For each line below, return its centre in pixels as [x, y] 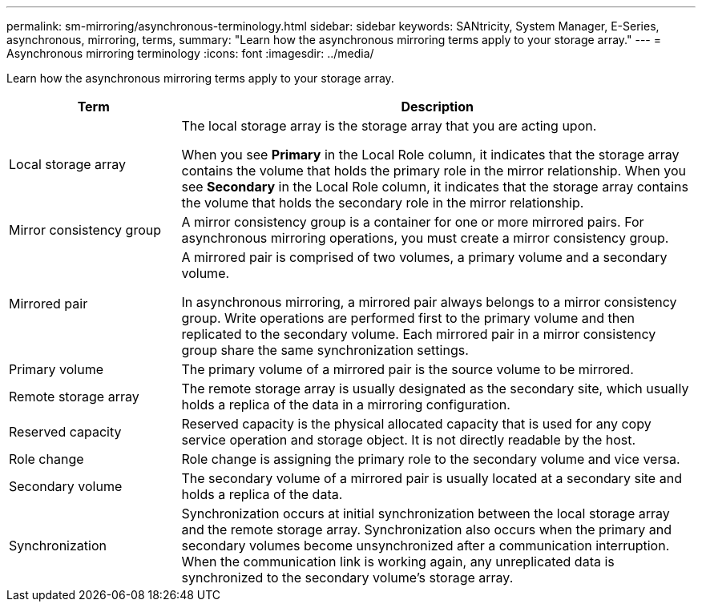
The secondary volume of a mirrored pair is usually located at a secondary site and [432, 478]
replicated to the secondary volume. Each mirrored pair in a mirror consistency [419, 334]
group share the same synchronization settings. [325, 350]
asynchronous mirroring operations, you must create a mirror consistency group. [425, 238]
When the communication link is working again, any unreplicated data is [398, 562]
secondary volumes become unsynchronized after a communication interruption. [426, 546]
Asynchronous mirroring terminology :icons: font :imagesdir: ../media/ [190, 53]
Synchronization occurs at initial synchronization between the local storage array [426, 513]
